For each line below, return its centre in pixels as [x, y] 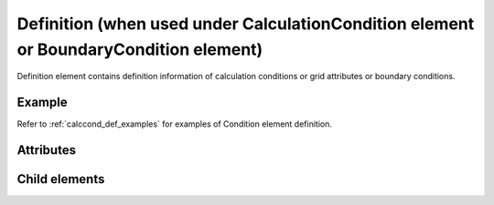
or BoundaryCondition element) [140, 49]
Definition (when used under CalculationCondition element [246, 24]
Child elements [61, 179]
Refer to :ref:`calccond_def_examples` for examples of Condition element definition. [175, 124]
